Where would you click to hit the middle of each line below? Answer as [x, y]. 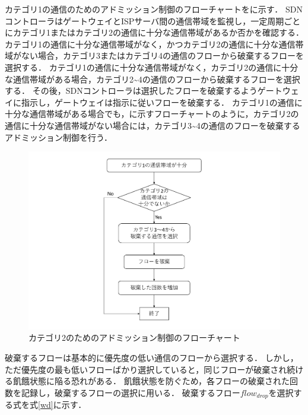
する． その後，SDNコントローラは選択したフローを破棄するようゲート [144, 91]
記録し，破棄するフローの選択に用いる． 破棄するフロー [131, 392]
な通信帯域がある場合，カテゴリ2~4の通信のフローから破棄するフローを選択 [153, 79]
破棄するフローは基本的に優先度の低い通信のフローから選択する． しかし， [152, 357]
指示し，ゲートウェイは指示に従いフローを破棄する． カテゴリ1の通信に [162, 102]
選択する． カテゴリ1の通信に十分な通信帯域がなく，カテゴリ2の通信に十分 [152, 67]
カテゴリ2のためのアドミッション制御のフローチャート [134, 338]
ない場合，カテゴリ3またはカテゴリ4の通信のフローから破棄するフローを [162, 56]
